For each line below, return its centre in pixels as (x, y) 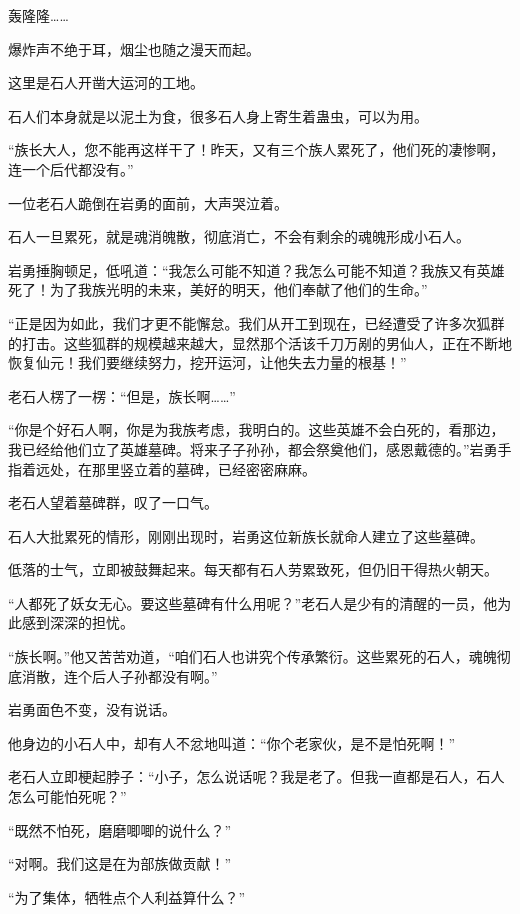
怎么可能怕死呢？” (67, 796)
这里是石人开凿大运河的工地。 (106, 82)
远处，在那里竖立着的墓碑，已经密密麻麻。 (175, 468)
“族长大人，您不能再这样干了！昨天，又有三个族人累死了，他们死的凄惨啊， (256, 149)
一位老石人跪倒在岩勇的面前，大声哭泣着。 (148, 202)
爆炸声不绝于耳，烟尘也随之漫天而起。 (134, 48)
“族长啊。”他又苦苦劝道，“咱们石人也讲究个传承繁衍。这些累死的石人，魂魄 (252, 656)
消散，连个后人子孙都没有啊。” (119, 675)
